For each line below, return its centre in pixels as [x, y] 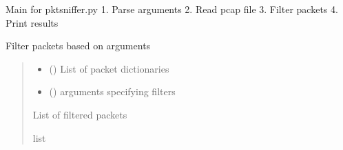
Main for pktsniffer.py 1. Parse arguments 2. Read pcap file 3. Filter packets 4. [172, 9]
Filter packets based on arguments [78, 46]
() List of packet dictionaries [109, 68]
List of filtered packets [80, 114]
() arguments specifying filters [112, 91]
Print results [32, 22]
